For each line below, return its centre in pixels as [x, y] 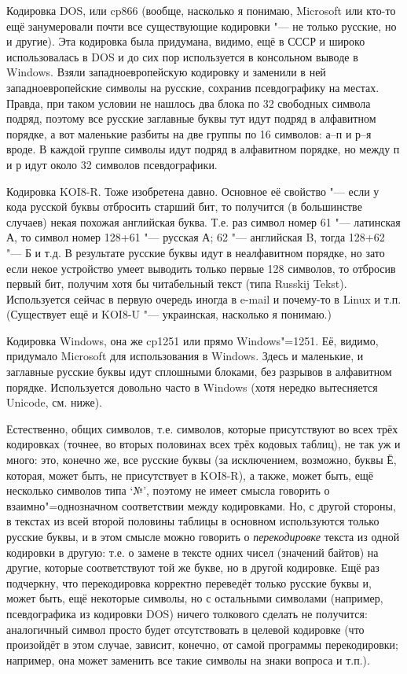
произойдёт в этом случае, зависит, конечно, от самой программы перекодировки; [202, 645]
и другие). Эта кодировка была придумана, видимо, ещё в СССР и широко [186, 41]
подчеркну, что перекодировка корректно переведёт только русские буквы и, [189, 582]
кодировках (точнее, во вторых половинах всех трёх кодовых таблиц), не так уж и [203, 444]
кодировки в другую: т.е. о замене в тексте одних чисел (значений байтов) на [192, 552]
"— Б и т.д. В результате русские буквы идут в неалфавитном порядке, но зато [196, 252]
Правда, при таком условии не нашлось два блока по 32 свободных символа [189, 103]
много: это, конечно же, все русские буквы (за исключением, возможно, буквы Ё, [202, 460]
